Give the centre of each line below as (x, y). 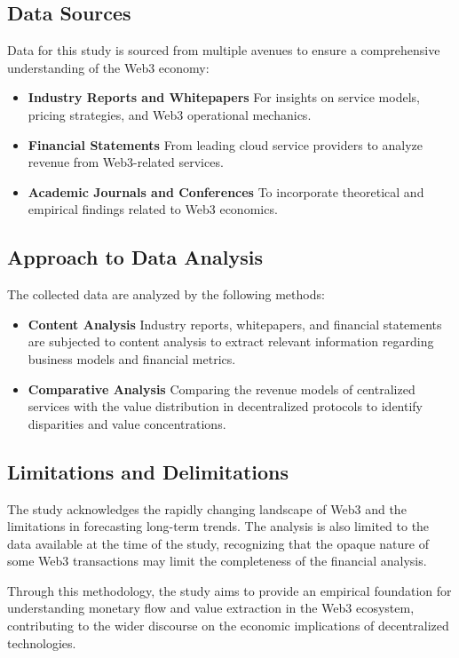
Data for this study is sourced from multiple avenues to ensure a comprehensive (224, 50)
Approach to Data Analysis (135, 257)
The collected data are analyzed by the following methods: (166, 294)
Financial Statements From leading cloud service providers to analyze (226, 144)
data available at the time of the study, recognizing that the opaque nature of (218, 543)
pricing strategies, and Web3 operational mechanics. (170, 114)
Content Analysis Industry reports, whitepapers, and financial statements (235, 324)
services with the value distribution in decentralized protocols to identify (226, 406)
